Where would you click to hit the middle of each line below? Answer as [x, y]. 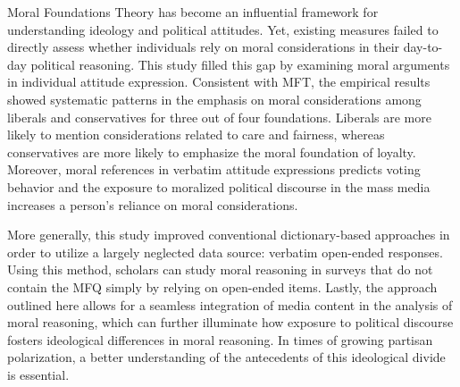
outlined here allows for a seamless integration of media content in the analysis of [230, 304]
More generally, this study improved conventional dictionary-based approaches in [229, 235]
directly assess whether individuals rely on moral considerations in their [204, 47]
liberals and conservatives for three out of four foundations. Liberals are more [219, 117]
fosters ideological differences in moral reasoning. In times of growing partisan [220, 339]
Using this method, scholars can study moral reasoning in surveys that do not [220, 269]
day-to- [423, 47]
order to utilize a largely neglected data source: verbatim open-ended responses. [225, 252]
